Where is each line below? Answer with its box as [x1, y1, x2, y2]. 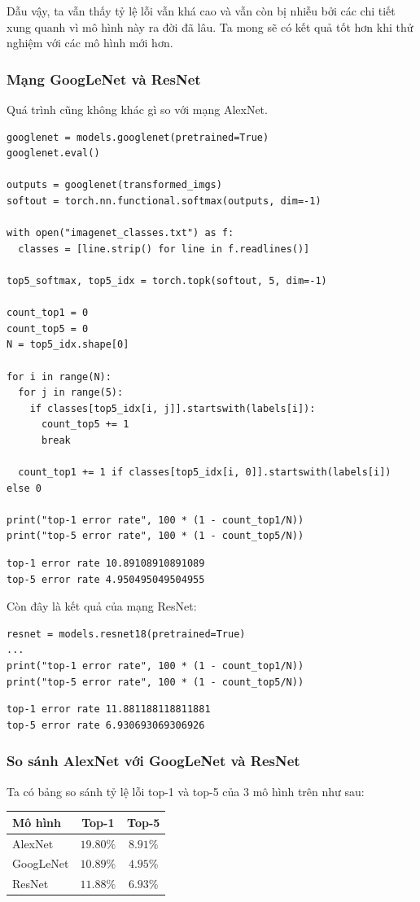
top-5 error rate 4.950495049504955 [7, 573, 205, 585]
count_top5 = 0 [7, 322, 89, 335]
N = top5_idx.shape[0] [7, 339, 129, 351]
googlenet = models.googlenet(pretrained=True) [7, 131, 269, 143]
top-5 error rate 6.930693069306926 [7, 719, 205, 731]
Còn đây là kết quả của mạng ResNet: [7, 598, 197, 615]
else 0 [7, 482, 42, 494]
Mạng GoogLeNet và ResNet [7, 68, 201, 89]
